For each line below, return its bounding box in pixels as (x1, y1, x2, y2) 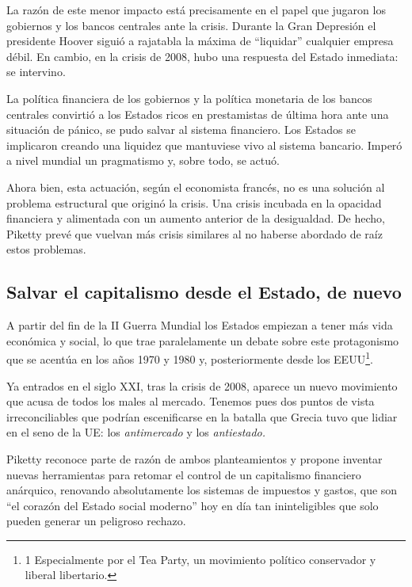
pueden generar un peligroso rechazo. (6, 513, 186, 529)
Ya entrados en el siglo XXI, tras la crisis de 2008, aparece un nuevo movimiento (6, 377, 398, 394)
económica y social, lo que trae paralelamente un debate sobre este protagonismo (6, 332, 399, 349)
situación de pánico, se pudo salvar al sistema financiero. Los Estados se (6, 121, 356, 138)
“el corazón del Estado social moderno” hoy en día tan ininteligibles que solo (6, 497, 379, 513)
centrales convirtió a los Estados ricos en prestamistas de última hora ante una (6, 105, 389, 122)
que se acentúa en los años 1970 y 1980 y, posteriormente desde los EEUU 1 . (6, 349, 373, 367)
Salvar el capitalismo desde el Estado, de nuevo (6, 280, 402, 304)
